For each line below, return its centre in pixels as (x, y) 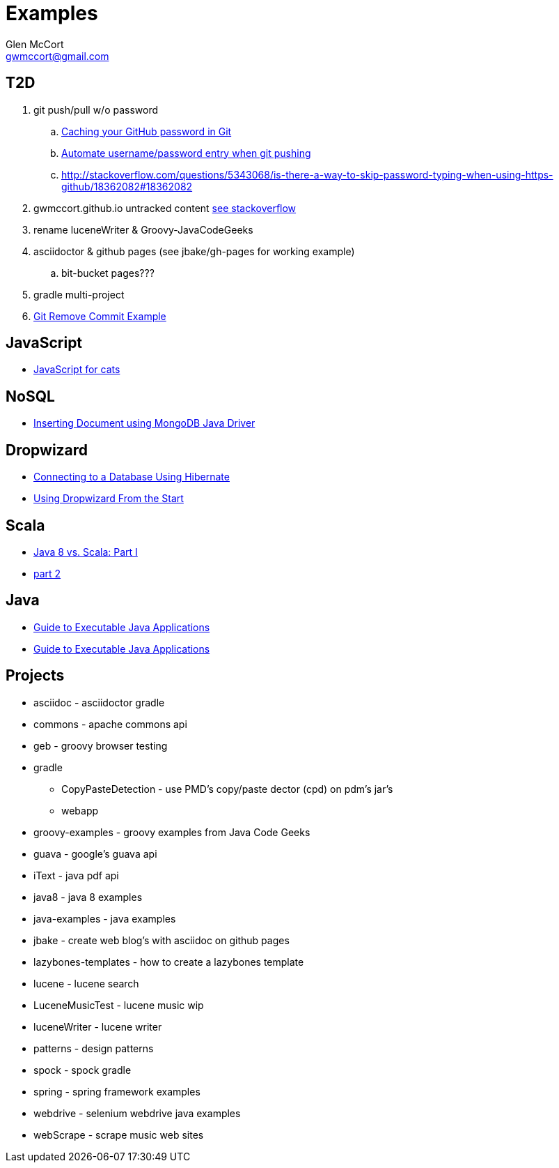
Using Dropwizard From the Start (109, 499)
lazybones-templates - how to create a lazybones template (169, 962)
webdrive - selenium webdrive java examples (137, 1113)
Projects (35, 676)
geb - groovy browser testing (101, 745)
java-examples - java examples (105, 918)
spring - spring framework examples (117, 1091)
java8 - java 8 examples (88, 897)
